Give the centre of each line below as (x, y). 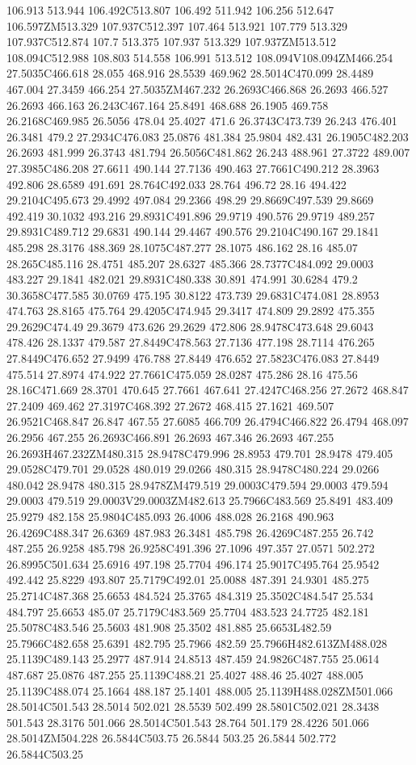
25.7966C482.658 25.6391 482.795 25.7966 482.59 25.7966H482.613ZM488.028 (197, 643)
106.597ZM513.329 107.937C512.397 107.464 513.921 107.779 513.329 (177, 25)
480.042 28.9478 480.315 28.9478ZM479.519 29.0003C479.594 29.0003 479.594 (197, 484)
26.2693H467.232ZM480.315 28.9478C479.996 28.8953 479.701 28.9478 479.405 (200, 453)
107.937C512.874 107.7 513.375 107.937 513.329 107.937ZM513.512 (171, 42)
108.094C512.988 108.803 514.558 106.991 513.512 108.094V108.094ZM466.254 (200, 57)
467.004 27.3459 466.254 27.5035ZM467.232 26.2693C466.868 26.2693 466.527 (197, 88)
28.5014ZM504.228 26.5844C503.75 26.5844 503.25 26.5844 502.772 (171, 738)
